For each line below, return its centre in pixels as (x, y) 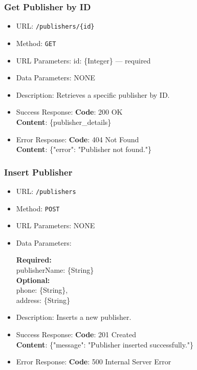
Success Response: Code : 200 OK (69, 112)
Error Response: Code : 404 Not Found (78, 139)
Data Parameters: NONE (56, 78)
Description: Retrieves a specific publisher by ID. (93, 94)
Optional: (33, 280)
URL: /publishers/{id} (55, 26)
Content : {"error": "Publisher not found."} (84, 149)
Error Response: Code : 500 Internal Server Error (94, 362)
